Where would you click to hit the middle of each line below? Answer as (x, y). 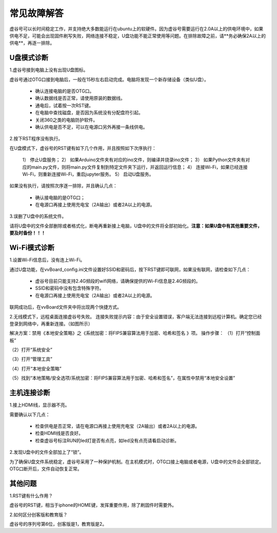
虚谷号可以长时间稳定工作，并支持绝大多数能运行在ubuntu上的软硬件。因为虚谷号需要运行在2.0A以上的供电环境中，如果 (136, 29)
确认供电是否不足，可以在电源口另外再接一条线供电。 (91, 127)
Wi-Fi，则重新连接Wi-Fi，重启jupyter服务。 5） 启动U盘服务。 (88, 174)
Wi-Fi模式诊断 (32, 248)
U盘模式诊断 (29, 58)
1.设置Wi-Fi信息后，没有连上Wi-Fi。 (47, 260)
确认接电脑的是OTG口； (60, 197)
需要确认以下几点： (30, 414)
